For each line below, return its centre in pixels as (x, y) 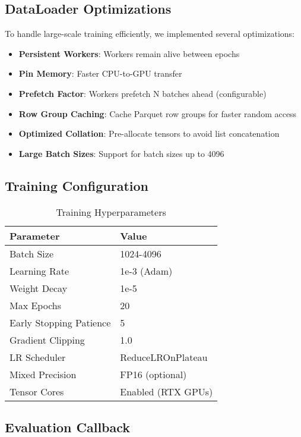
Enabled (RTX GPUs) (167, 391)
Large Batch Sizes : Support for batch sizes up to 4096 (121, 153)
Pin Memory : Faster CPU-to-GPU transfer (100, 73)
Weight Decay (39, 288)
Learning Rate (39, 271)
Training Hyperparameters (111, 212)
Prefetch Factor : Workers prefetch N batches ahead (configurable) (142, 93)
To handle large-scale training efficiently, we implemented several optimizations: (150, 34)
